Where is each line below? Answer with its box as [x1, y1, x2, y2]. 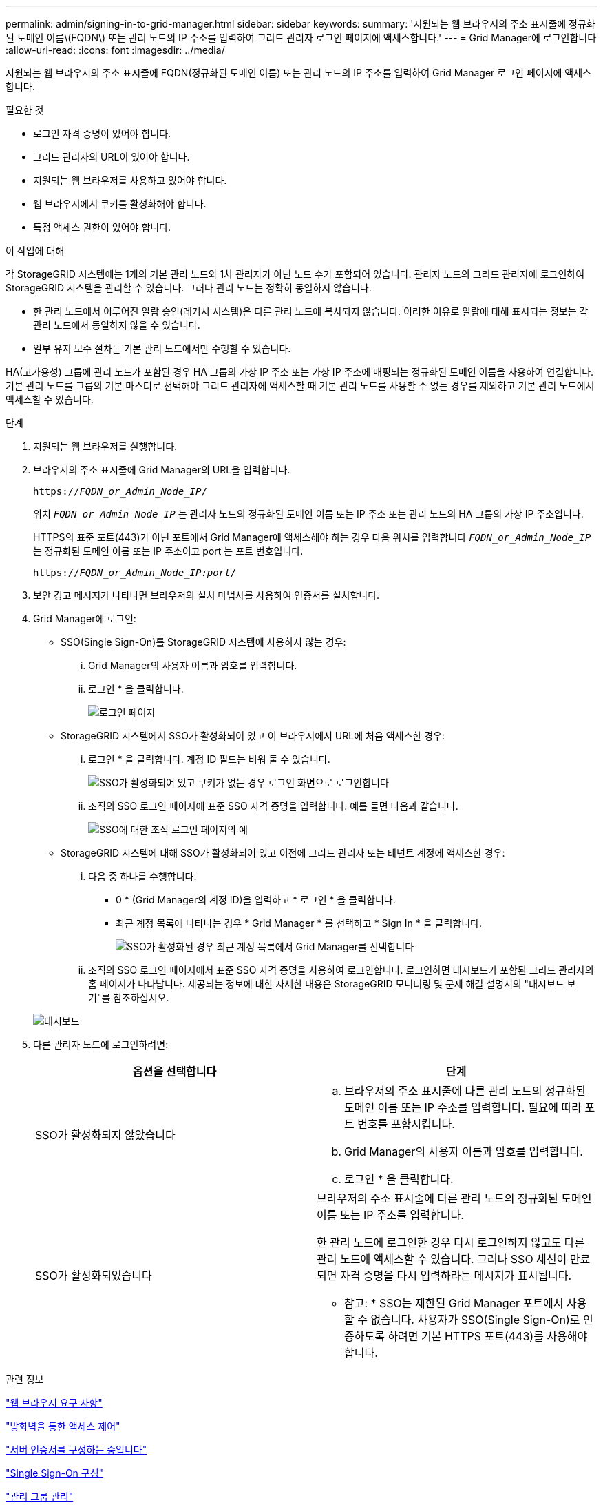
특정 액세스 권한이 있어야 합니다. [33, 221, 171, 233]
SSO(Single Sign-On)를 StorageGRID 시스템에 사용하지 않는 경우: [61, 636, 346, 648]
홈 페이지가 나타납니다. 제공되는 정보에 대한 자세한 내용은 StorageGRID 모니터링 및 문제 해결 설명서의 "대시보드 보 [88, 978, 576, 990]
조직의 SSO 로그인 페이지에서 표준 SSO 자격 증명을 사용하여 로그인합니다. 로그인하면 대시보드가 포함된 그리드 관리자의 [88, 964, 594, 976]
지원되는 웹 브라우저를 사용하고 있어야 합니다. [33, 174, 227, 186]
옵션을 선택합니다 [132, 1065, 217, 1078]
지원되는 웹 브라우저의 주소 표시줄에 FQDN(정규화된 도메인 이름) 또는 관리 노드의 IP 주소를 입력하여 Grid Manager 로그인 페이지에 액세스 [6, 67, 592, 79]
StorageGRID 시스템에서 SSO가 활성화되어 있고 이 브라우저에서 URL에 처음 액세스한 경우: [61, 730, 445, 741]
